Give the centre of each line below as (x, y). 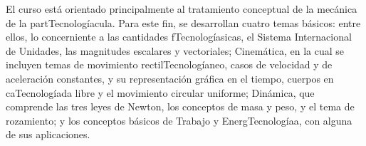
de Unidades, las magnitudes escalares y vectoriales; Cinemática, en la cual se (175, 50)
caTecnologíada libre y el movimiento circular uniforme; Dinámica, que (160, 92)
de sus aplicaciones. (48, 134)
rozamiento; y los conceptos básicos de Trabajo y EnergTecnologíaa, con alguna (179, 120)
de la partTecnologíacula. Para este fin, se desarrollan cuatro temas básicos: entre (183, 22)
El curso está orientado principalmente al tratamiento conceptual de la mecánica (182, 9)
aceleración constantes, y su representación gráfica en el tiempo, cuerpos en (170, 78)
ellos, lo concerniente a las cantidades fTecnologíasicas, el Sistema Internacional (179, 37)
